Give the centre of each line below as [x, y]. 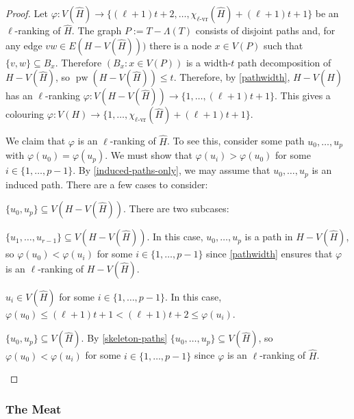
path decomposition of [285, 62]
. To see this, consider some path [236, 141]
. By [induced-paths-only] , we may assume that [172, 170]
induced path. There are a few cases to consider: [107, 184]
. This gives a [303, 96]
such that [283, 45]
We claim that [36, 141]
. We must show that [149, 155]
